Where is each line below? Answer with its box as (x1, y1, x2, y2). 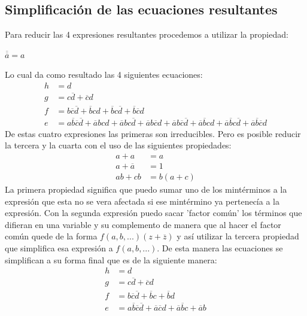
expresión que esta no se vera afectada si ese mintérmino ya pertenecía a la (5, 195, 279, 207)
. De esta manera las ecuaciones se (157, 242, 283, 254)
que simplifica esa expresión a (5, 242, 113, 254)
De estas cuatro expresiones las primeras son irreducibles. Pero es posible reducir (5, 127, 301, 139)
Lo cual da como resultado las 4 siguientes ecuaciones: (5, 68, 203, 81)
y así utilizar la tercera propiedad (177, 230, 299, 242)
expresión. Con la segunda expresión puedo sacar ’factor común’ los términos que (5, 206, 302, 219)
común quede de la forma (5, 230, 98, 242)
